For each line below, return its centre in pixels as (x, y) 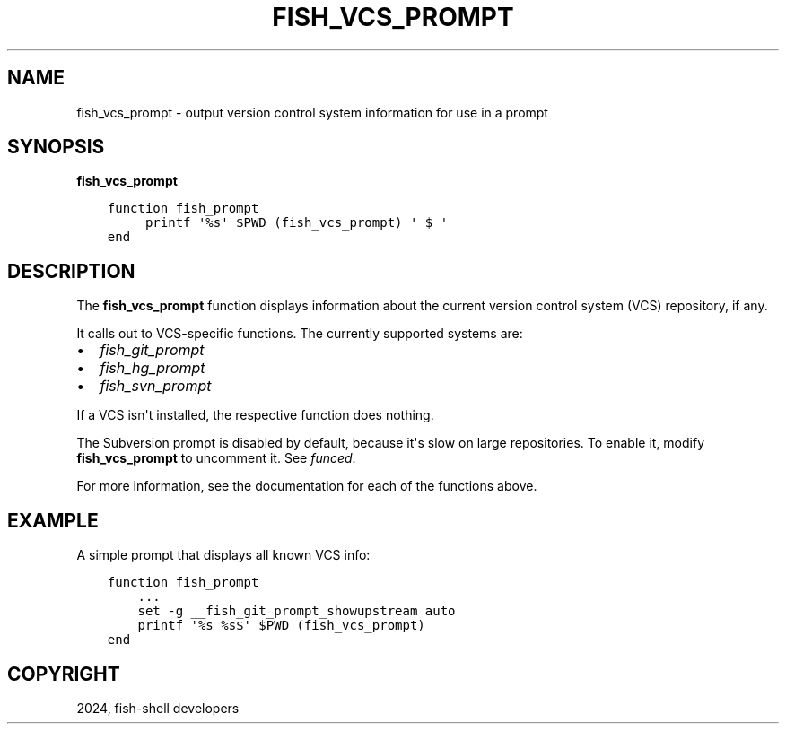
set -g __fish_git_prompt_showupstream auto (297, 611)
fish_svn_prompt (156, 386)
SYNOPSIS (56, 147)
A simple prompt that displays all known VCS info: (223, 555)
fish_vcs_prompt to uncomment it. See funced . (216, 458)
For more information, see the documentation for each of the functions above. (307, 486)
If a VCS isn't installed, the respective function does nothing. (255, 415)
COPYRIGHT (64, 674)
